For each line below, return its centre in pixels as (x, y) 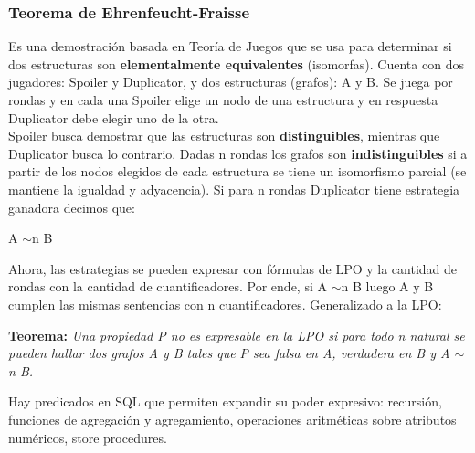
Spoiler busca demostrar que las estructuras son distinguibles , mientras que (224, 136)
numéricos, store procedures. (88, 437)
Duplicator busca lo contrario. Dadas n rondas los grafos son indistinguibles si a (238, 153)
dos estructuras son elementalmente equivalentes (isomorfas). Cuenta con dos (236, 63)
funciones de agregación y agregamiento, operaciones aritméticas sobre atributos (232, 419)
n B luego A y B (387, 286)
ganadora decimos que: (72, 207)
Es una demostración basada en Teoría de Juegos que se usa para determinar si (230, 46)
